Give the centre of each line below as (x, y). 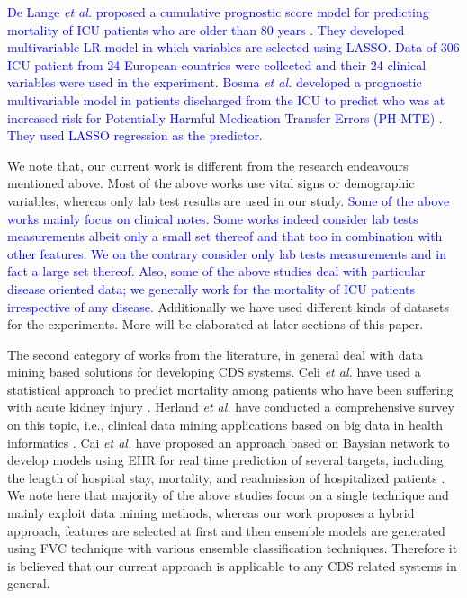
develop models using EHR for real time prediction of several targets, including (225, 460)
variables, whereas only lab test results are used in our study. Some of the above (229, 200)
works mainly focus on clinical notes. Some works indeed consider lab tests (213, 218)
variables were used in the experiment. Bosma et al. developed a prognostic (215, 82)
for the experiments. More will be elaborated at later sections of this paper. (216, 324)
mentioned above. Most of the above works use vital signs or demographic (211, 183)
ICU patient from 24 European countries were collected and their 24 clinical (217, 64)
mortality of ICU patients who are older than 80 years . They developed (206, 29)
